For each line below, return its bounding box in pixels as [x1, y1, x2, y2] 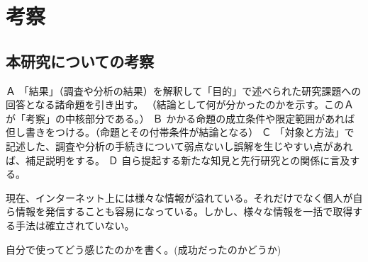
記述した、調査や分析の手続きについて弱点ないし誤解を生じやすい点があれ [6, 138, 353, 153]
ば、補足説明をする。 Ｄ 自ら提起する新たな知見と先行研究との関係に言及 [6, 152, 350, 167]
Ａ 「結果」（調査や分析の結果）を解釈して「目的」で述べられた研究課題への [6, 83, 362, 98]
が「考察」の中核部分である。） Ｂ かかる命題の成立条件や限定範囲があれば [6, 110, 355, 125]
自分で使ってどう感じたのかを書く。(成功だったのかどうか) [6, 241, 281, 256]
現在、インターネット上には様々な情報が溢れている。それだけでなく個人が [6, 190, 353, 205]
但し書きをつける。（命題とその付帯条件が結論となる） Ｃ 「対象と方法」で [6, 125, 355, 139]
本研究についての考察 [6, 50, 155, 72]
